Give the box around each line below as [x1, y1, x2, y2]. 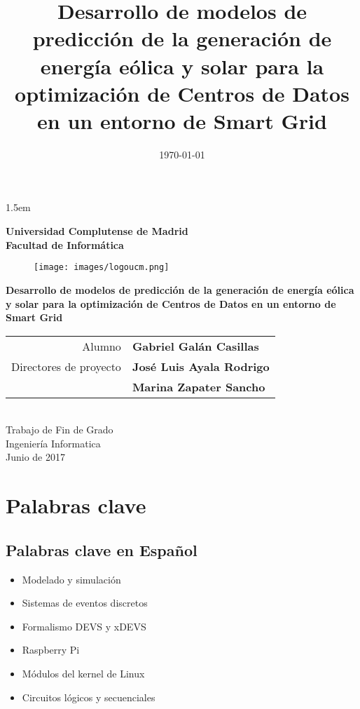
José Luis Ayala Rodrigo [132, 358, 270, 374]
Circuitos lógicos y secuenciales [22, 689, 155, 704]
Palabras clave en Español [6, 539, 198, 560]
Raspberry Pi [22, 642, 80, 657]
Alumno [82, 337, 121, 354]
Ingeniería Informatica [6, 435, 101, 450]
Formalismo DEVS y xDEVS [22, 619, 146, 633]
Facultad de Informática [6, 237, 124, 252]
